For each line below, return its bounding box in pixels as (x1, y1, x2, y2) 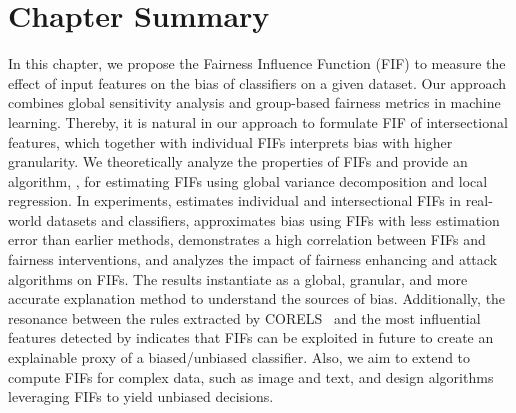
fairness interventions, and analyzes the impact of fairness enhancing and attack (8, 249, 498, 270)
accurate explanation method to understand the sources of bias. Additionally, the (8, 288, 506, 309)
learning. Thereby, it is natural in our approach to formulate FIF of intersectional (8, 111, 508, 132)
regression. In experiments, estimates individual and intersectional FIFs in (8, 190, 461, 211)
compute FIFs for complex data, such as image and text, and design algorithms (8, 366, 494, 387)
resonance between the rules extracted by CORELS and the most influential (8, 307, 481, 328)
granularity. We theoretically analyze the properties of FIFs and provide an (8, 151, 468, 172)
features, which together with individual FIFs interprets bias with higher (8, 131, 453, 152)
